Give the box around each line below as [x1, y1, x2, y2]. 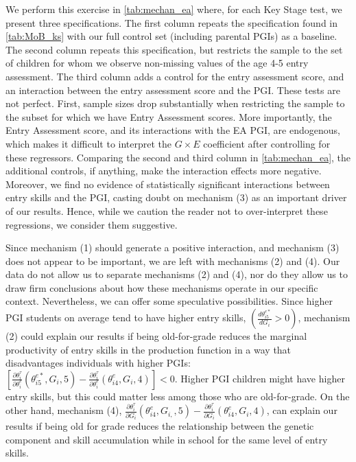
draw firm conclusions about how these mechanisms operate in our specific [5, 280, 318, 294]
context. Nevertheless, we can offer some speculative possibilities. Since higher [5, 294, 333, 308]
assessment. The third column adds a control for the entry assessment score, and [5, 69, 344, 83]
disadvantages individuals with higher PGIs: [5, 356, 191, 370]
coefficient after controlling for [203, 136, 331, 150]
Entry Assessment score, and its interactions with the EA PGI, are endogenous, [5, 123, 340, 137]
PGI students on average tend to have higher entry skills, [5, 310, 246, 325]
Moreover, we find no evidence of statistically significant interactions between [5, 176, 330, 191]
